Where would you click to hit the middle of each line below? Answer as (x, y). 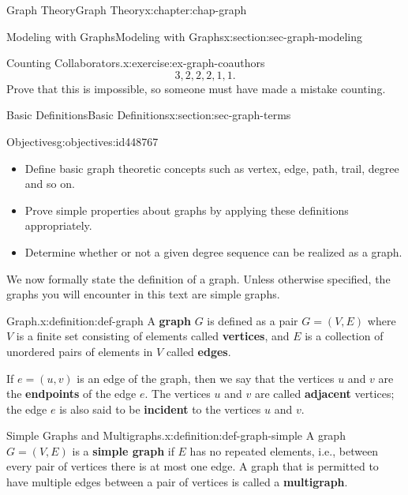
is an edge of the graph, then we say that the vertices (206, 378)
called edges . (198, 351)
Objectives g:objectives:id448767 (82, 141)
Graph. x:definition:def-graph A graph (99, 320)
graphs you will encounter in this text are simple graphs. (143, 294)
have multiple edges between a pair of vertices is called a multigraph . (177, 482)
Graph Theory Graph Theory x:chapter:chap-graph (127, 9)
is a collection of (344, 336)
